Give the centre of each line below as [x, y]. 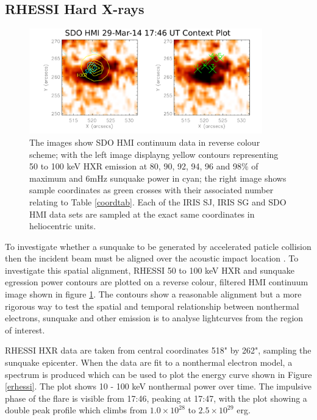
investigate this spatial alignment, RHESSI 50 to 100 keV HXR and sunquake [150, 270]
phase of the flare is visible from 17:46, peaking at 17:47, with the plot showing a [156, 398]
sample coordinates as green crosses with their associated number [151, 190]
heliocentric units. [63, 226]
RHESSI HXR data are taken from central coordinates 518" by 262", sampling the [158, 350]
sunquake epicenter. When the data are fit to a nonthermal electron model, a [149, 362]
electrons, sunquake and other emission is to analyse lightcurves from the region [154, 318]
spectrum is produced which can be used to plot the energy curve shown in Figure [158, 374]
